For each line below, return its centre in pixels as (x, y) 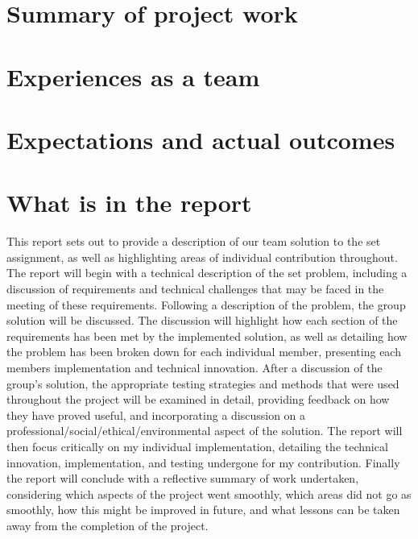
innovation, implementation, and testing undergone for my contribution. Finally (203, 462)
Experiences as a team (133, 76)
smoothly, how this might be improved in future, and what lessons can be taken (203, 510)
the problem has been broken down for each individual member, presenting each (204, 352)
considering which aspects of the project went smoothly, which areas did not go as (209, 493)
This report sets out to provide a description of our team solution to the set (194, 241)
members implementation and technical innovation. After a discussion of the (195, 367)
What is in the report (129, 203)
